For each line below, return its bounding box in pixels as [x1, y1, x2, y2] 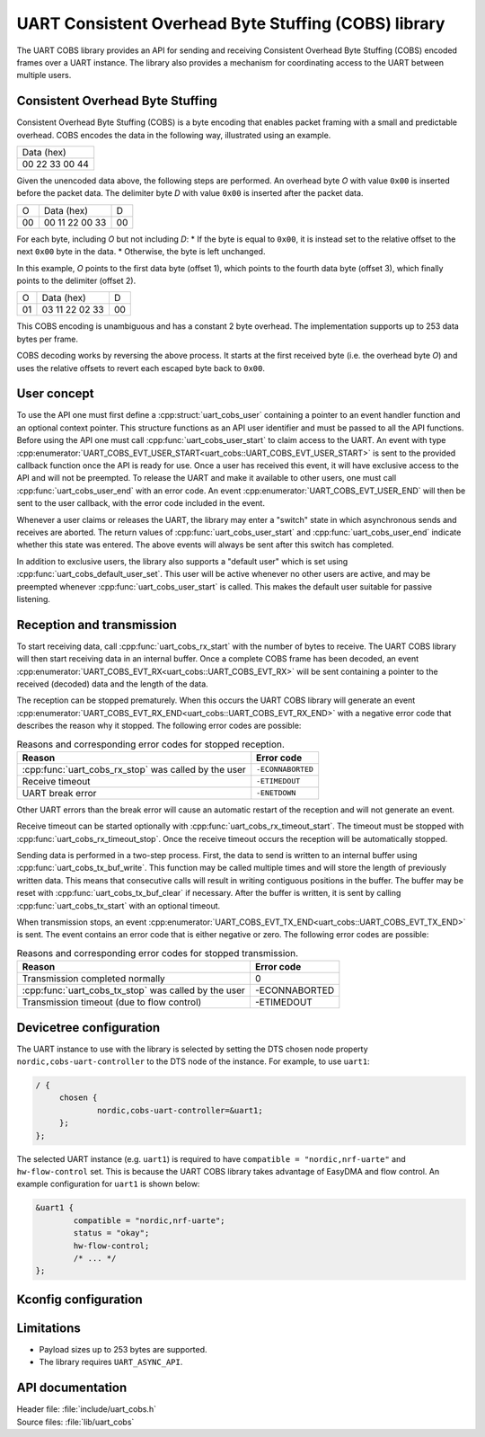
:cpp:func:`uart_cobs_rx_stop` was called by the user [22, 763, 246, 776]
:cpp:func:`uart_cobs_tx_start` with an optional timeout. [16, 900, 221, 911]
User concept [16, 386, 94, 402]
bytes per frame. [16, 333, 79, 344]
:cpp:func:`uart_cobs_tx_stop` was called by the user [22, 984, 246, 997]
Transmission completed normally [22, 972, 165, 985]
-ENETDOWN [256, 788, 296, 798]
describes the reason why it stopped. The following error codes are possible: [16, 720, 302, 732]
